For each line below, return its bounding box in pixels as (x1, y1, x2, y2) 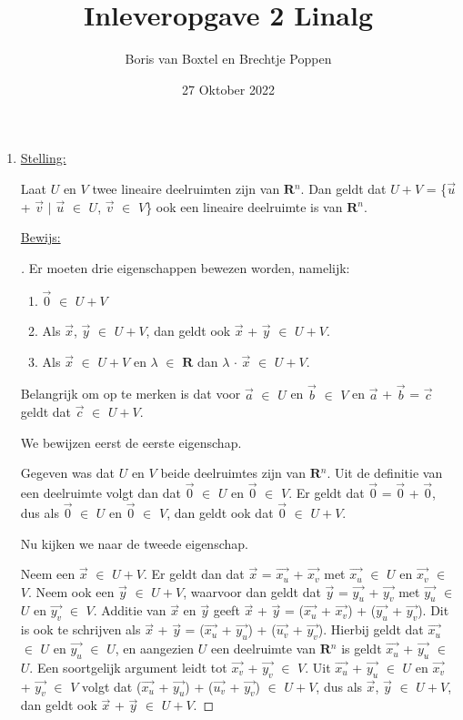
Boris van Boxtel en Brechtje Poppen (125, 49, 332, 68)
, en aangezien (115, 639, 195, 658)
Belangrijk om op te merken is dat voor (20, 384, 241, 403)
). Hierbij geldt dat (317, 620, 424, 639)
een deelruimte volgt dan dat (20, 483, 182, 502)
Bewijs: (20, 228, 61, 247)
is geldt (341, 639, 382, 658)
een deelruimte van (210, 639, 317, 658)
